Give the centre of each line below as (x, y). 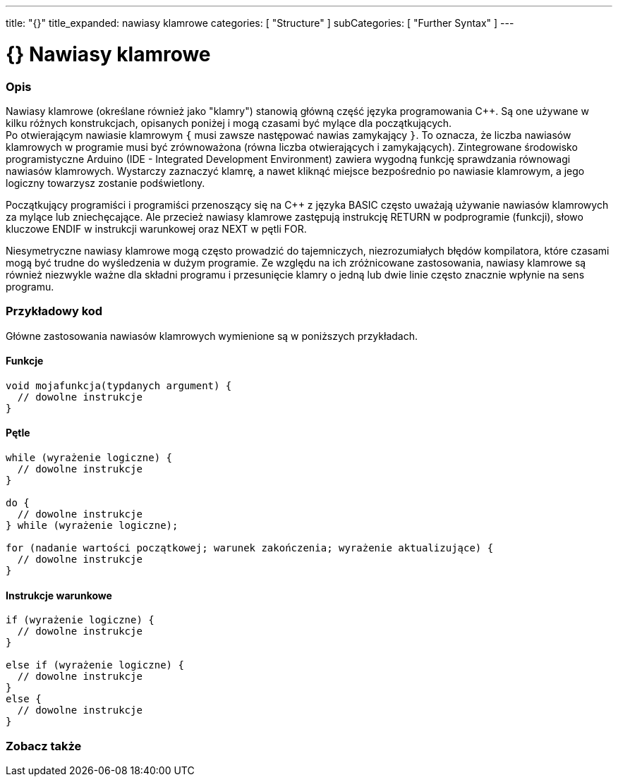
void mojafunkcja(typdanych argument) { (119, 385)
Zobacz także (44, 746)
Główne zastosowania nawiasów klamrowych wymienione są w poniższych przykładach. (212, 336)
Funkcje (25, 361)
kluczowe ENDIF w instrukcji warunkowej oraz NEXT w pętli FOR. (156, 228)
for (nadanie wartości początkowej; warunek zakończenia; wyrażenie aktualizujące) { (250, 548)
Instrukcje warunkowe (59, 595)
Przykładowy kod (54, 311)
